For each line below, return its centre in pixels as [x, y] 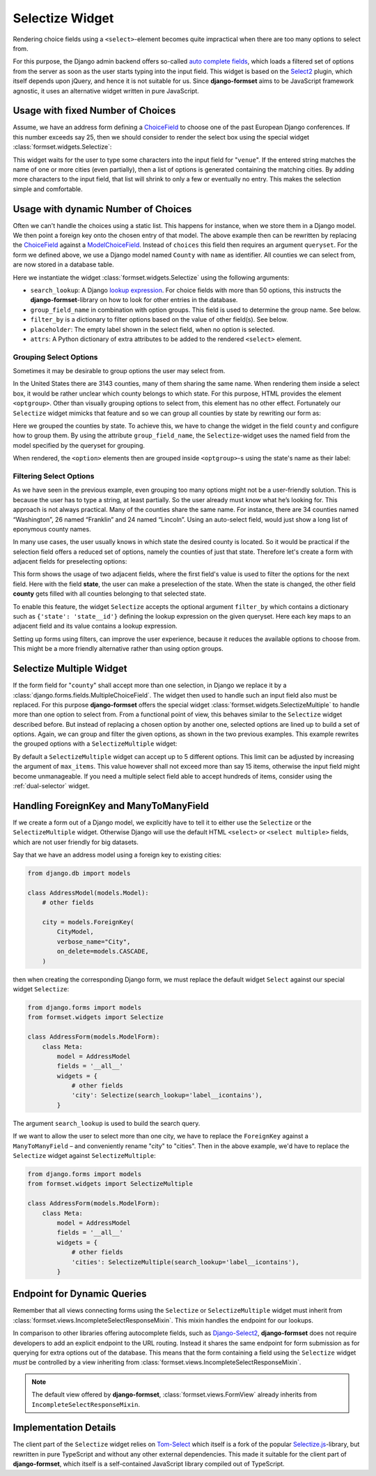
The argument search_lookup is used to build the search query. [107, 1123]
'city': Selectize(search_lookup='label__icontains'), [167, 1095]
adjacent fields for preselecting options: [70, 562]
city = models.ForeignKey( [88, 922]
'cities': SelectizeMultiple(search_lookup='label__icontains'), [185, 1262]
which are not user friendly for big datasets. [76, 842]
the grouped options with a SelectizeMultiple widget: [95, 744]
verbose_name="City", [94, 941]
